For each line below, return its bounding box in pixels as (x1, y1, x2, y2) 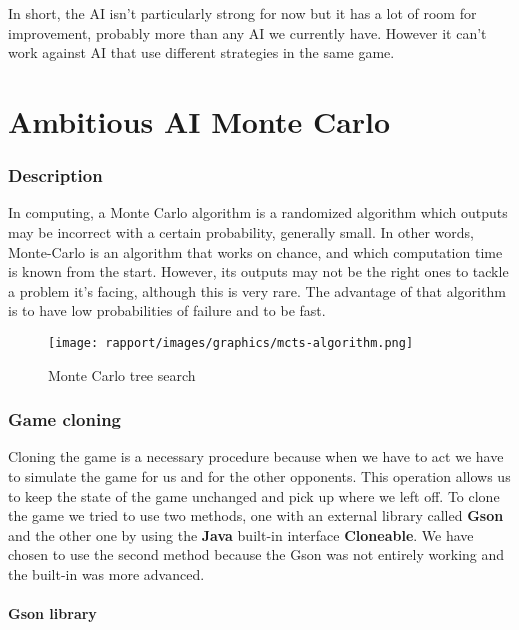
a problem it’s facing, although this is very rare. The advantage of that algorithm (8, 280, 506, 301)
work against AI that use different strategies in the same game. (8, 42, 395, 63)
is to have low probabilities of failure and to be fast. (8, 300, 326, 321)
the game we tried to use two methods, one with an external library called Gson (8, 505, 504, 526)
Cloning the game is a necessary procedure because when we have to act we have (8, 446, 504, 467)
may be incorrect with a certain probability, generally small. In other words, (8, 221, 474, 242)
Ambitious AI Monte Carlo (8, 100, 391, 141)
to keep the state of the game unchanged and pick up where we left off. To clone (8, 485, 500, 506)
